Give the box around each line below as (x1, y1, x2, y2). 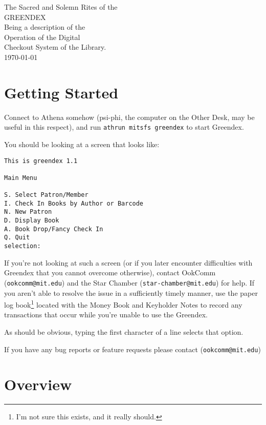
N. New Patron (4, 208, 52, 216)
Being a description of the (4, 22, 85, 32)
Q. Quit (4, 234, 30, 241)
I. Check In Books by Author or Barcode (4, 199, 144, 207)
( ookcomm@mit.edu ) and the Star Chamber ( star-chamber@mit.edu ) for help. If (4, 277, 255, 288)
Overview (4, 374, 72, 395)
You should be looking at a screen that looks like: (4, 138, 160, 149)
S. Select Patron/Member (4, 191, 88, 199)
